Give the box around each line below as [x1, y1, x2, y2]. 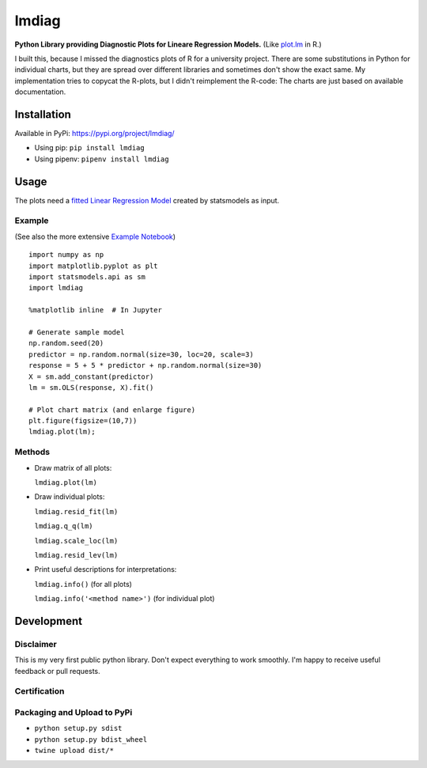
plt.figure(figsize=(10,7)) [28, 416, 138, 426]
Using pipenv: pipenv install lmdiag [34, 154, 169, 164]
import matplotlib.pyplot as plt [28, 261, 158, 271]
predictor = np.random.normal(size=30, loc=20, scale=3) [28, 350, 255, 359]
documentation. [14, 87, 66, 96]
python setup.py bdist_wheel [34, 735, 148, 743]
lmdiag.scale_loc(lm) [34, 536, 119, 545]
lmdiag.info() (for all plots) [34, 579, 132, 588]
